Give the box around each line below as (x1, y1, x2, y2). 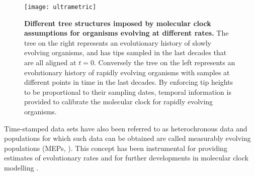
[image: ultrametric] (24, 4, 97, 11)
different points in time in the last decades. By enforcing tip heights (24, 77, 233, 87)
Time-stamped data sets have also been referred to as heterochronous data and (4, 123, 247, 133)
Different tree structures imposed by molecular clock (24, 18, 211, 28)
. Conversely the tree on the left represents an (94, 57, 235, 68)
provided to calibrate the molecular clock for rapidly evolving (24, 96, 213, 107)
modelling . (4, 162, 39, 172)
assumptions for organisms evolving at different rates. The (24, 28, 229, 38)
